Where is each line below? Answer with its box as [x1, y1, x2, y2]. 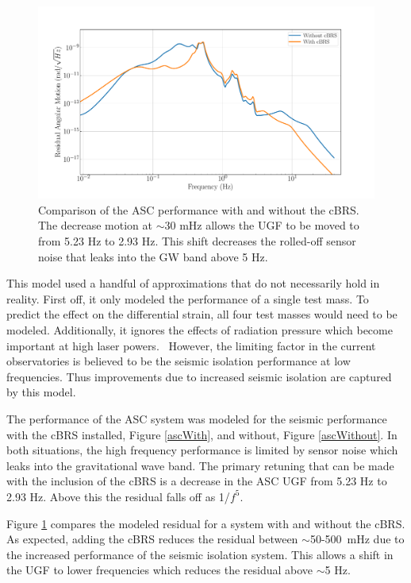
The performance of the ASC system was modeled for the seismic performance [6, 410, 387, 427]
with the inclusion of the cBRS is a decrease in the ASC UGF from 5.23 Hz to [6, 473, 387, 489]
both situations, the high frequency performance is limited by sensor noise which [6, 442, 398, 458]
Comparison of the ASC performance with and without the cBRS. [38, 201, 359, 218]
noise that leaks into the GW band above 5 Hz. [38, 248, 268, 264]
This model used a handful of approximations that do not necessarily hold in [6, 275, 380, 291]
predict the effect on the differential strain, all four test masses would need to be [6, 306, 398, 322]
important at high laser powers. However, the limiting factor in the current [6, 337, 376, 353]
